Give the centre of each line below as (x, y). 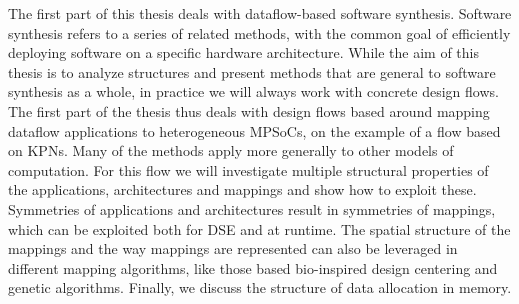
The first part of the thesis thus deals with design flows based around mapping (249, 110)
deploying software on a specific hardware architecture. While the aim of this (243, 52)
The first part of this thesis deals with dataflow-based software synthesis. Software (260, 13)
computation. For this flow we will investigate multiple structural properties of (248, 169)
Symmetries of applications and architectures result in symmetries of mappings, (252, 208)
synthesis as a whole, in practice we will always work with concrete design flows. (253, 91)
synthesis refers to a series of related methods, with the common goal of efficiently (259, 32)
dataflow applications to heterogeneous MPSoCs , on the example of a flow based (254, 130)
